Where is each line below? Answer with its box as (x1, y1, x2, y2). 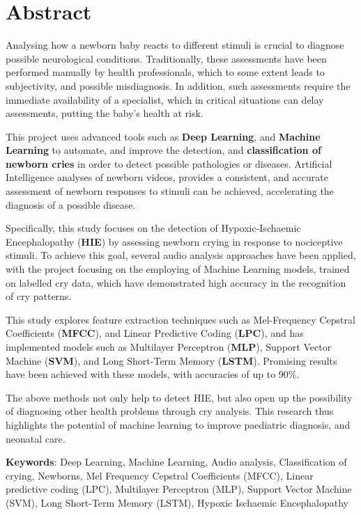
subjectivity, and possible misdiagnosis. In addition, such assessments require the (6, 78, 351, 93)
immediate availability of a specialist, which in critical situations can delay (6, 92, 324, 106)
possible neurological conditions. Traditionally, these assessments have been (6, 51, 327, 65)
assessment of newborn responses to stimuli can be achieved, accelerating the (6, 184, 334, 198)
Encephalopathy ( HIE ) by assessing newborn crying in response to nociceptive (6, 234, 343, 248)
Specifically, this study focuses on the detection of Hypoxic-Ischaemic (6, 221, 301, 235)
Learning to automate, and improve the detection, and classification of (6, 143, 321, 157)
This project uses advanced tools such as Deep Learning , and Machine (6, 129, 321, 143)
